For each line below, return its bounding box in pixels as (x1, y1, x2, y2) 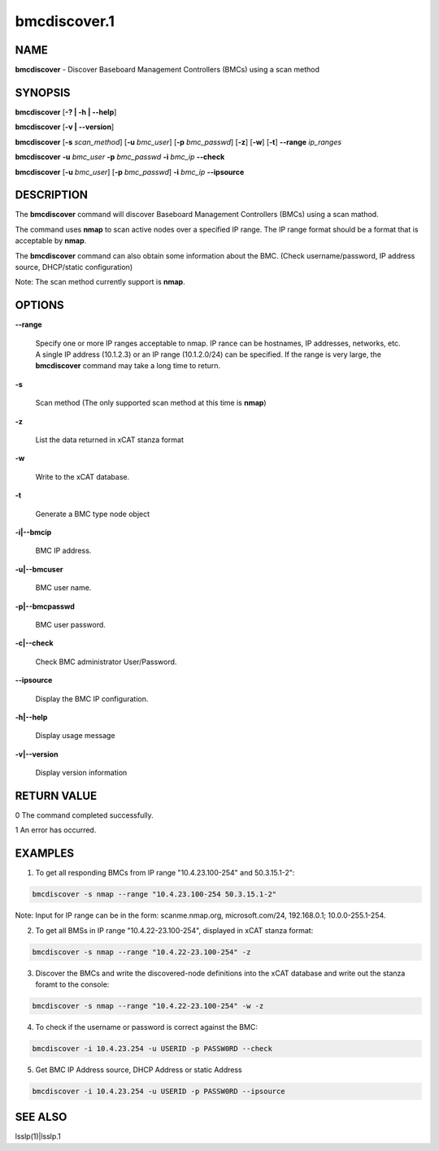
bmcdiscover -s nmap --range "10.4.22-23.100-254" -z (32, 947, 251, 957)
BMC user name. (35, 583, 92, 593)
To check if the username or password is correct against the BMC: (35, 1022, 258, 1032)
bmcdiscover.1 (15, 12, 115, 30)
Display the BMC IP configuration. (35, 693, 149, 703)
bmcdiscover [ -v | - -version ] (15, 122, 115, 132)
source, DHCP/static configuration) (15, 263, 133, 271)
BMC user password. (35, 619, 106, 629)
